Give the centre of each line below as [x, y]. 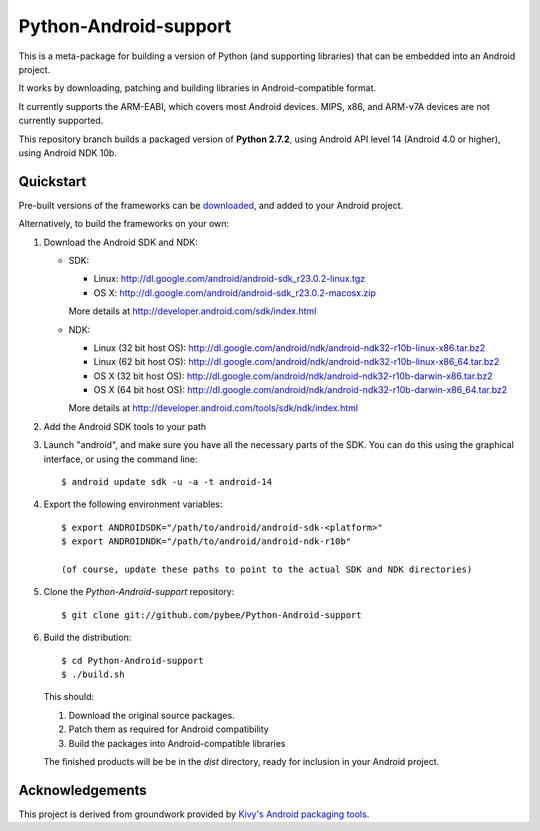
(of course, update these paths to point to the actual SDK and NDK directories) [267, 569]
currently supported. [61, 121]
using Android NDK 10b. [67, 152]
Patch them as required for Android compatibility [168, 729]
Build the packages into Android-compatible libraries [177, 743]
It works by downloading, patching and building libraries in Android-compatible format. [197, 88]
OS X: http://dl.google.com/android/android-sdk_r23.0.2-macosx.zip [235, 292]
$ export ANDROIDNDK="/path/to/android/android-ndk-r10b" [206, 541]
